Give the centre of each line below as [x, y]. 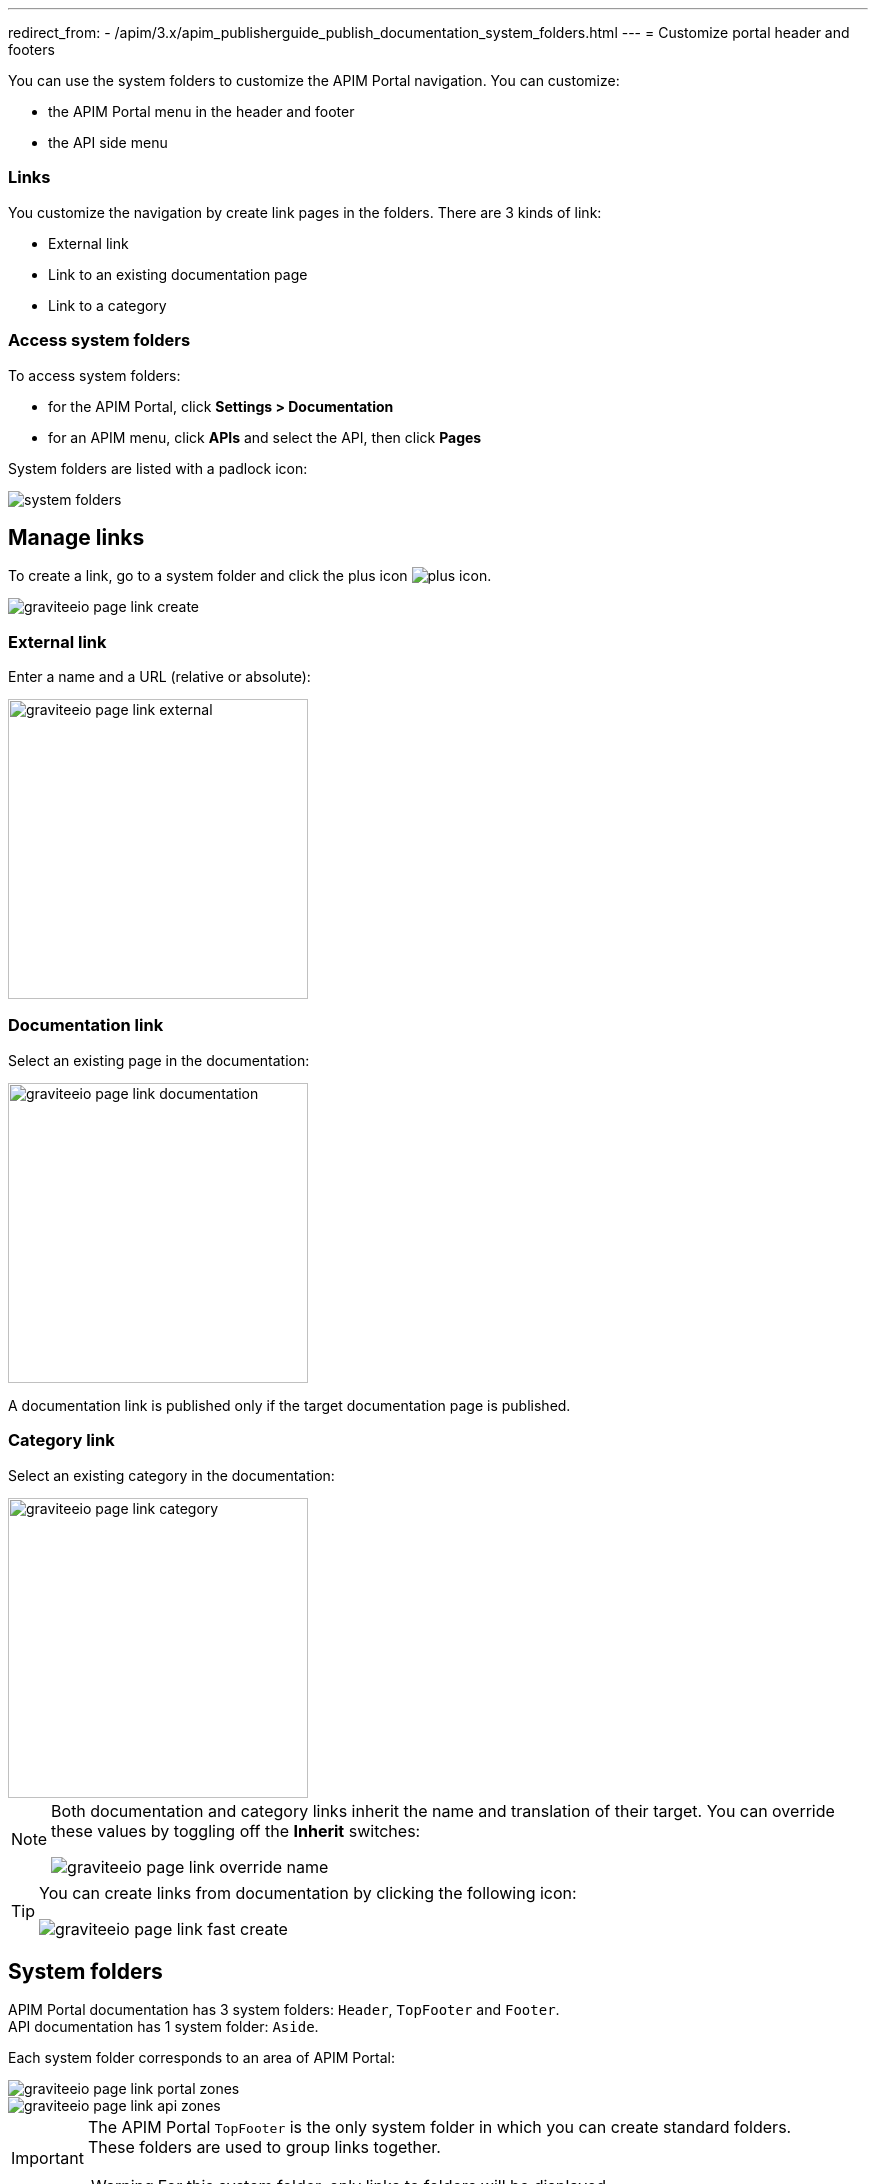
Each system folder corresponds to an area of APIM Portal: [202, 2058]
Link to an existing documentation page [178, 274]
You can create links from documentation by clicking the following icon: [308, 1892]
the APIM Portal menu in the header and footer [201, 111]
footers [31, 49]
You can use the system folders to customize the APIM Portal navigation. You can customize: [314, 80]
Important [47, 2158]
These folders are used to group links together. [264, 2147]
